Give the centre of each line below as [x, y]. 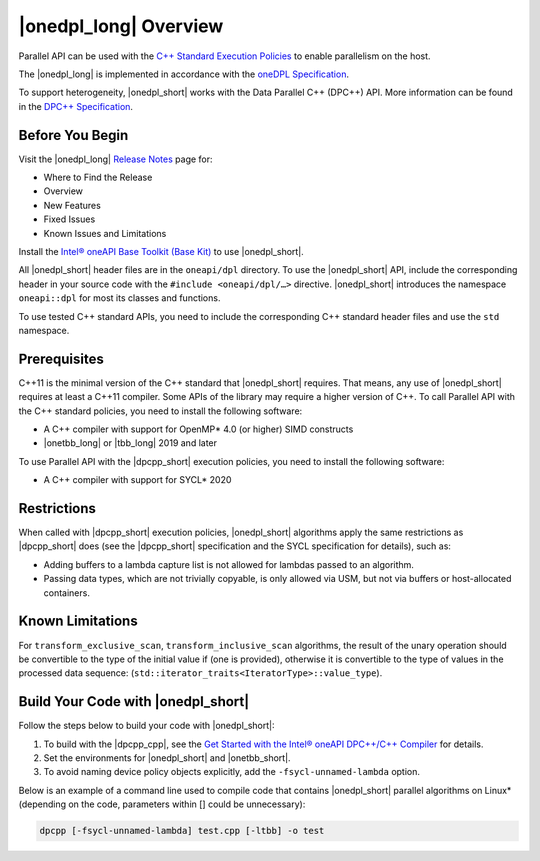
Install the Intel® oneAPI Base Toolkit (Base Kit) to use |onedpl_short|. [161, 251]
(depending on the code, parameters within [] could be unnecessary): [162, 804]
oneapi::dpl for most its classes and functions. [119, 298]
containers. [66, 592]
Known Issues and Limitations [105, 233]
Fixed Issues [69, 219]
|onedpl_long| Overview [121, 26]
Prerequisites [61, 358]
